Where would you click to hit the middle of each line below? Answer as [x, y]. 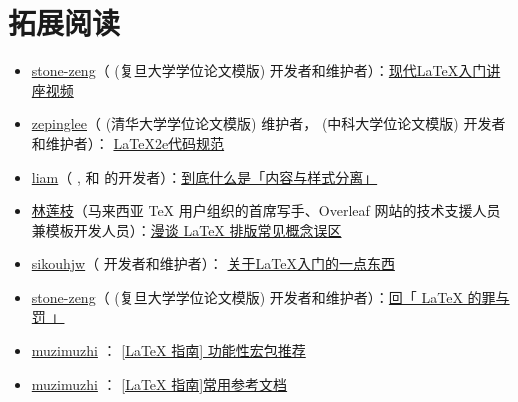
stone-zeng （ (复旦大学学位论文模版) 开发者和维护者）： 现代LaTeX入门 [259, 70]
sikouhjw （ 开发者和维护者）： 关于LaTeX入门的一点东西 [213, 263]
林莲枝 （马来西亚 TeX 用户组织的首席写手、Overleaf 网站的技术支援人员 [266, 210]
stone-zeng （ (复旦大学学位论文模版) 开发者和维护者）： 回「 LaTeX [247, 296]
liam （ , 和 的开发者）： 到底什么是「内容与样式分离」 [204, 176]
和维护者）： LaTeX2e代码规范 [128, 142]
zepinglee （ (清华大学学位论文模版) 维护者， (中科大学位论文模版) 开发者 [268, 123]
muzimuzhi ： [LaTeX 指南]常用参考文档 [159, 383]
